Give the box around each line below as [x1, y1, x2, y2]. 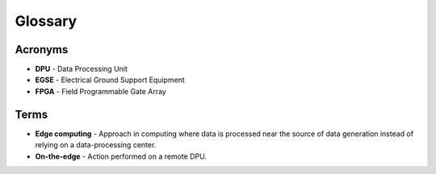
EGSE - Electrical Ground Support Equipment [35, 75, 185, 85]
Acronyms [15, 43, 69, 56]
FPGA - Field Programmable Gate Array [35, 86, 167, 96]
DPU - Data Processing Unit [35, 64, 128, 74]
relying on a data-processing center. [35, 140, 157, 150]
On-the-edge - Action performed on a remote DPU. [35, 151, 208, 161]
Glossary [15, 12, 78, 30]
